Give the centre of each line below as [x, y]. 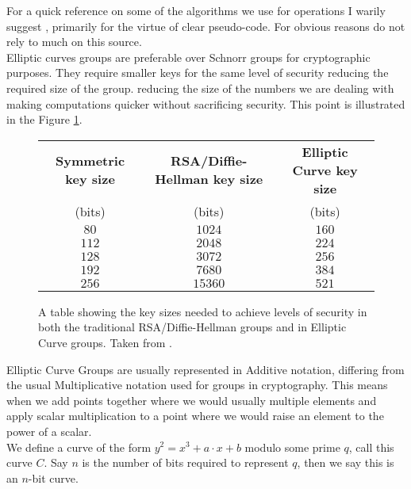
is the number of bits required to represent [185, 462]
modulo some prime [292, 447]
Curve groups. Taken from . [105, 342]
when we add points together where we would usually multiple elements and [192, 400]
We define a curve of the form [79, 447]
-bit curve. [53, 478]
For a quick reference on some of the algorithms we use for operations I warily [196, 10]
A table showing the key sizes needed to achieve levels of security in [203, 311]
